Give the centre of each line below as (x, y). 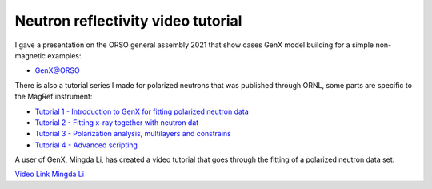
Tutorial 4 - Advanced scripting (86, 145)
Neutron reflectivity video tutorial (128, 21)
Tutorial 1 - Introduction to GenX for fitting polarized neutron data (142, 111)
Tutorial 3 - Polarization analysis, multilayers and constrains (133, 134)
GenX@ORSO (57, 70)
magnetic (30, 55)
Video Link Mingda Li (49, 174)
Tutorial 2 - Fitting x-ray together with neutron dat (117, 122)
